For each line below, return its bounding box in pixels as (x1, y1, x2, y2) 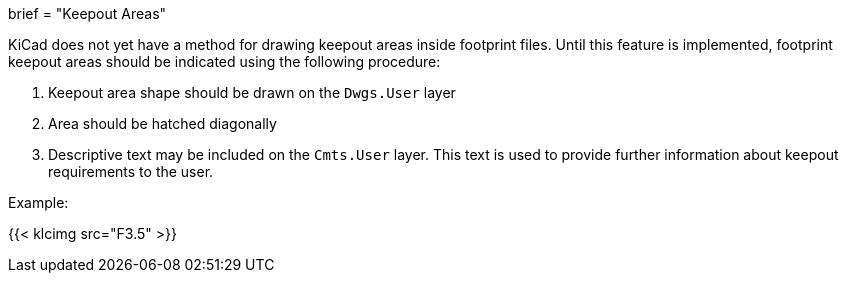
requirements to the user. (48, 163, 214, 180)
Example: (8, 194, 69, 211)
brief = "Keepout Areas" (8, 5, 167, 22)
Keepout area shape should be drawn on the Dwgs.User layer (48, 84, 456, 101)
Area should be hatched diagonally (48, 115, 277, 132)
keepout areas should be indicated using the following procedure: (8, 53, 441, 70)
